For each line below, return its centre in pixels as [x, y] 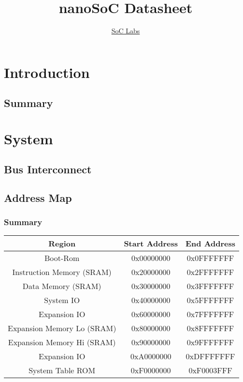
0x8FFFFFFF [210, 328]
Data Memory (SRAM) [62, 286]
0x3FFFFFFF [210, 286]
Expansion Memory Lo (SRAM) [62, 328]
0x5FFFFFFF [210, 300]
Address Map [38, 198]
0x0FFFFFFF [210, 258]
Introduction [47, 72]
